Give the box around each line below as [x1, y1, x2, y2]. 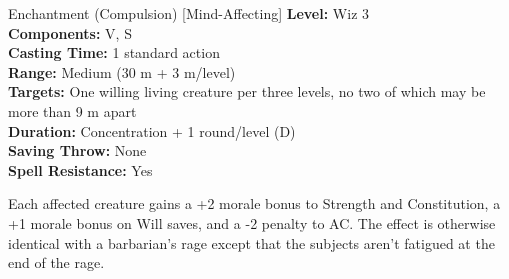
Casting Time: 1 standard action [8, 42, 220, 63]
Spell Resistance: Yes [8, 159, 153, 180]
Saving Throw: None [8, 140, 147, 161]
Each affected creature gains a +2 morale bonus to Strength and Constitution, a [8, 193, 501, 214]
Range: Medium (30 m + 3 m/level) [8, 61, 236, 82]
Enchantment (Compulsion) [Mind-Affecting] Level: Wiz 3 [8, 3, 370, 23]
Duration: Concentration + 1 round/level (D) [8, 120, 296, 141]
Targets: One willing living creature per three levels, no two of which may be [8, 81, 486, 102]
